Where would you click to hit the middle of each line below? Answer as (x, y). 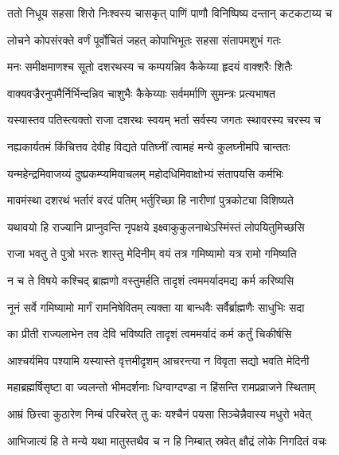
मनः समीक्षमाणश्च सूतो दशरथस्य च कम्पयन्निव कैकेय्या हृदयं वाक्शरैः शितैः (150, 66)
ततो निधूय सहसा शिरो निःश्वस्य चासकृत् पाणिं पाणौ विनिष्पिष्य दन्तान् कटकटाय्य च (170, 13)
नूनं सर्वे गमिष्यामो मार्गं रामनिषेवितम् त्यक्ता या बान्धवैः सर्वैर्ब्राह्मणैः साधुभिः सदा (156, 307)
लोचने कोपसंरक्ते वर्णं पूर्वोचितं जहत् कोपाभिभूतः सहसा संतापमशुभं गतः (144, 39)
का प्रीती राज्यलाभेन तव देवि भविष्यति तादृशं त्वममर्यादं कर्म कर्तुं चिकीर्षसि (150, 334)
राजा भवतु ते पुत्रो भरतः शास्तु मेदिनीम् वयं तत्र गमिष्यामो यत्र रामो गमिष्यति (152, 253)
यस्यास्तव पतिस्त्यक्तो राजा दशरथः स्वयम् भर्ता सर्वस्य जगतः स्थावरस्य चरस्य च (164, 120)
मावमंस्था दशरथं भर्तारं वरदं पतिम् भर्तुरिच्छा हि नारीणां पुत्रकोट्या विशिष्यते (150, 200)
